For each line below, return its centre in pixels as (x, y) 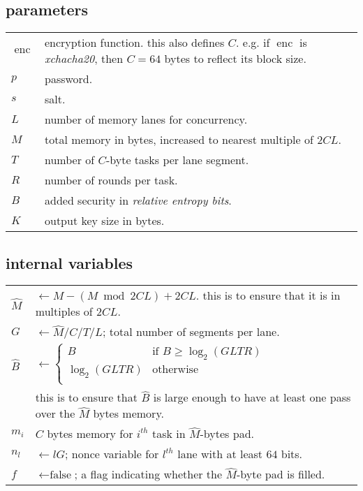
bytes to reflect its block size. (235, 59)
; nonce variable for (112, 454)
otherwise (176, 369)
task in (169, 434)
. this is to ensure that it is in (268, 295)
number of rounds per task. (111, 180)
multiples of (64, 312)
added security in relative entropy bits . (138, 200)
